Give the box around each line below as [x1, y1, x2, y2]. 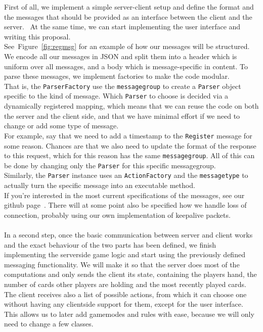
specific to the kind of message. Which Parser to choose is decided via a [4, 90, 229, 101]
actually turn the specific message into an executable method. [4, 180, 195, 191]
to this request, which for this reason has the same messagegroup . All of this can [4, 150, 255, 161]
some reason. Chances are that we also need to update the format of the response [4, 140, 256, 151]
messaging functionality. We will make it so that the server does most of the [4, 259, 240, 269]
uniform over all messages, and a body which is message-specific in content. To [4, 61, 248, 71]
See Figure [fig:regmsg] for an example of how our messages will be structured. [4, 41, 250, 52]
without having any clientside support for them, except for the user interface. [4, 299, 243, 309]
